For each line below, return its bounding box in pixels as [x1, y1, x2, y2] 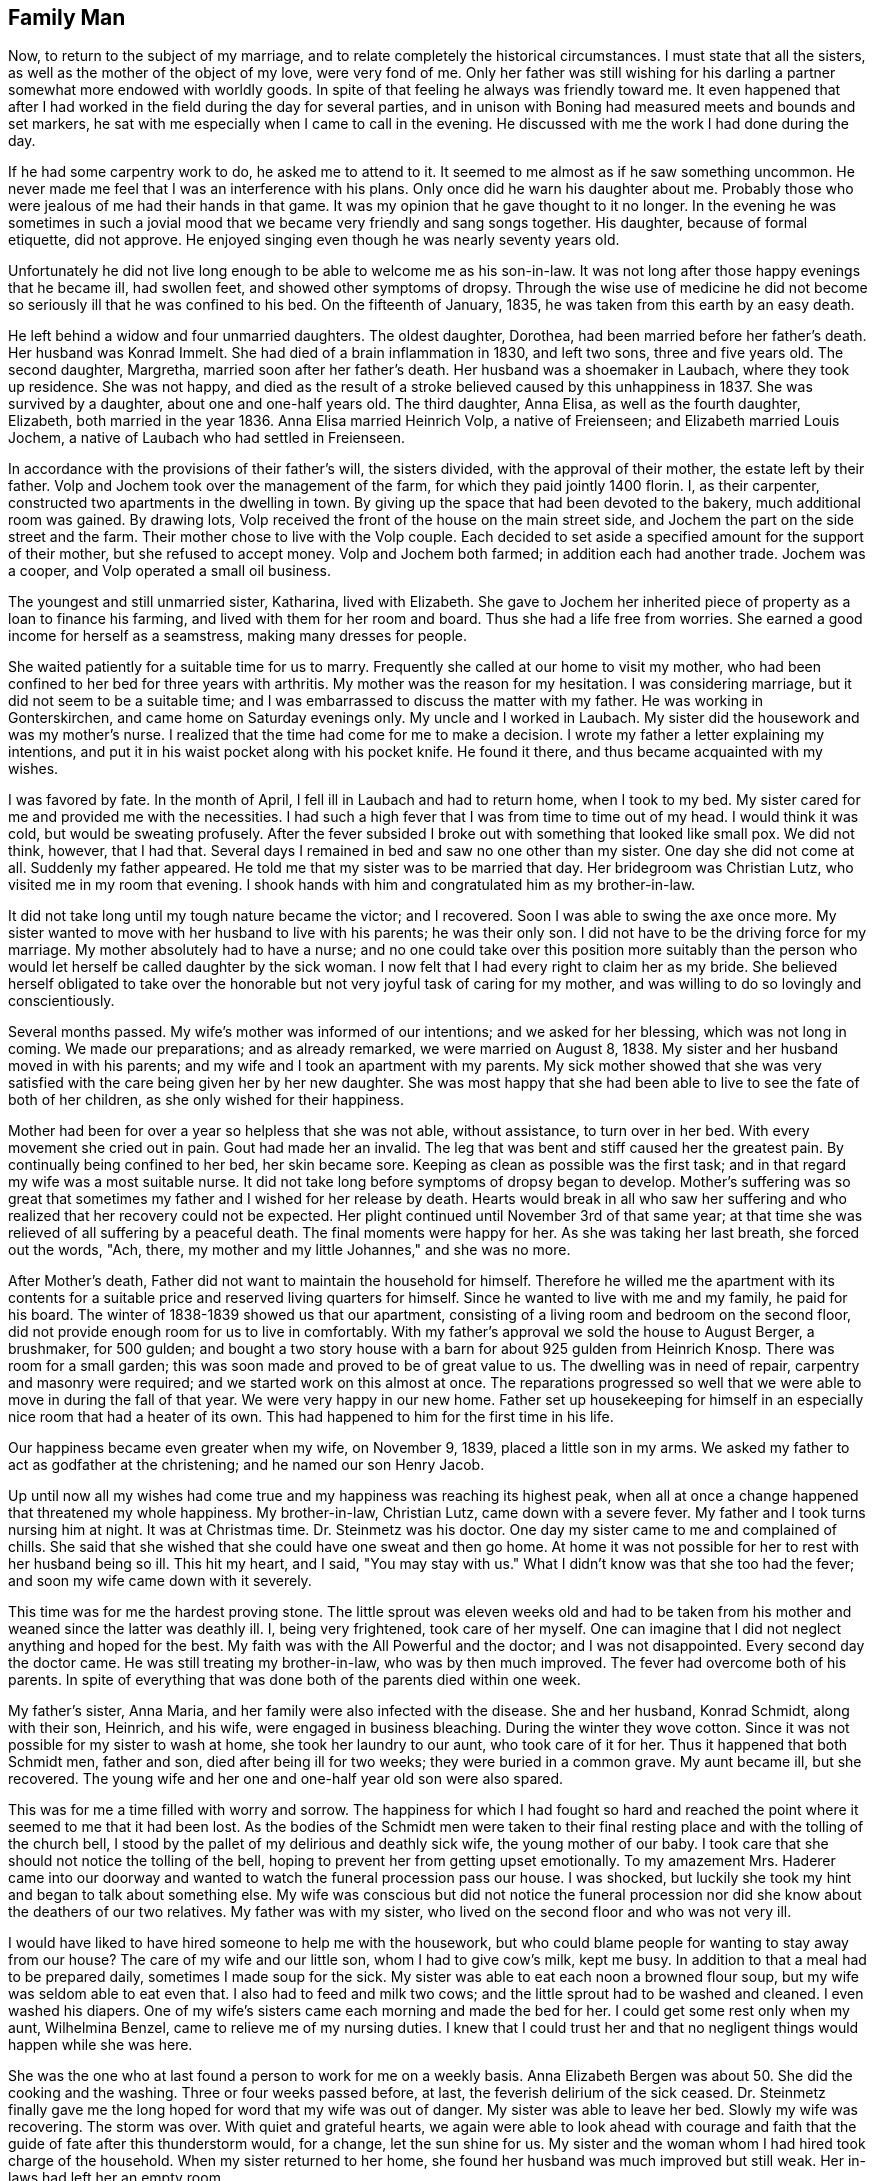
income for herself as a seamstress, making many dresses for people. [8, 627, 467, 645]
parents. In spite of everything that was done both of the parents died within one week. [8, 1671, 581, 1689]
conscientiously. [8, 992, 115, 1010]
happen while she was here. [8, 2036, 193, 2054]
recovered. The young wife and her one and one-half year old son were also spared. [8, 1770, 564, 1788]
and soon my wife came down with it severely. [8, 1572, 312, 1590]
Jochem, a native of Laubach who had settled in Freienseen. [8, 429, 405, 447]
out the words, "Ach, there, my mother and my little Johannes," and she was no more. [8, 1241, 571, 1259]
